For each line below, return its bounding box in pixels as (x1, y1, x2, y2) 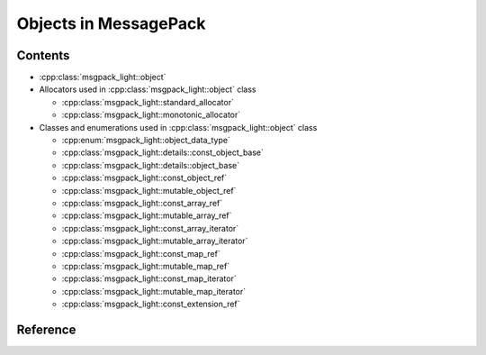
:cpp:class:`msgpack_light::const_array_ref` (61, 197, 223, 208)
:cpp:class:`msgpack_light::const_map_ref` (61, 248, 220, 259)
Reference (16, 322, 76, 337)
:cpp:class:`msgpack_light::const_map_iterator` (61, 273, 238, 284)
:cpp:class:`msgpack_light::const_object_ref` (61, 172, 228, 184)
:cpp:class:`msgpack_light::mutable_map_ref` (61, 260, 229, 271)
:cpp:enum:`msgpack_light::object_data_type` (61, 135, 231, 146)
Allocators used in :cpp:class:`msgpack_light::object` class (39, 84, 256, 95)
